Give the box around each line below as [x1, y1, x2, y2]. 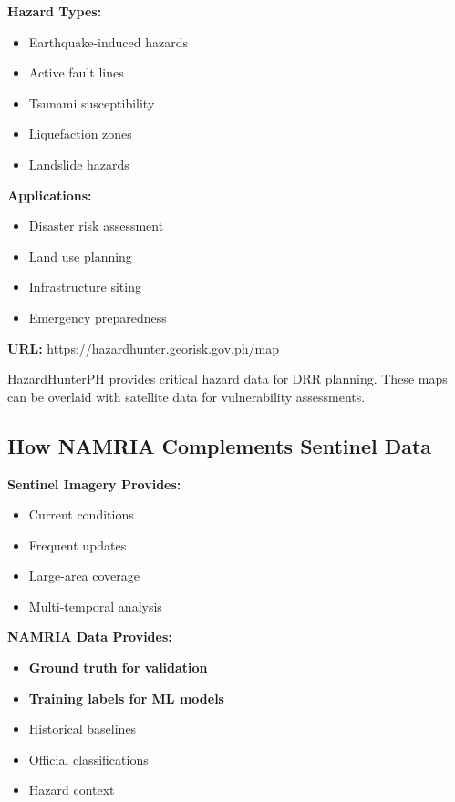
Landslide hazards [28, 154, 129, 173]
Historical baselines [28, 719, 137, 738]
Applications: [7, 185, 92, 204]
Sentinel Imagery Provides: [7, 474, 181, 493]
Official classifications [28, 749, 149, 768]
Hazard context [28, 780, 115, 799]
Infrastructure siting [28, 277, 141, 296]
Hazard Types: [7, 2, 102, 20]
